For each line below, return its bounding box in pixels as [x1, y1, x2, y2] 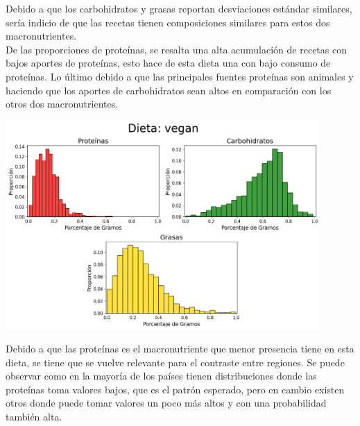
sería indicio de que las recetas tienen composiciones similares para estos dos [6, 15, 330, 29]
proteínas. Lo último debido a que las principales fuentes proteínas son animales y [6, 69, 354, 83]
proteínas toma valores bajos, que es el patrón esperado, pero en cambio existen [6, 382, 345, 396]
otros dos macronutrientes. [6, 96, 119, 111]
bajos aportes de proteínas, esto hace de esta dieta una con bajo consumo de [6, 56, 331, 70]
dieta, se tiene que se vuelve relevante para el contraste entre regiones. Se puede [6, 355, 345, 369]
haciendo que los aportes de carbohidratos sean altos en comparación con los [6, 83, 332, 97]
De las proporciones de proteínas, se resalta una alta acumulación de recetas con [6, 42, 347, 56]
